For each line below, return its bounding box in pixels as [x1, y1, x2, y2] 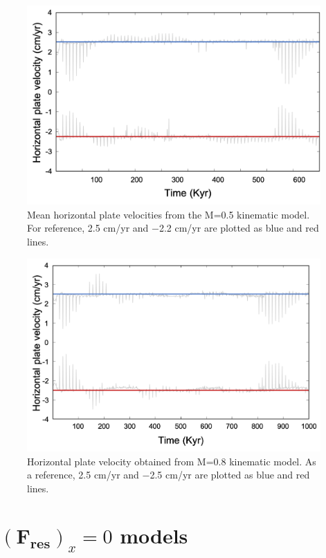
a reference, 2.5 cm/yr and [27, 467, 139, 482]
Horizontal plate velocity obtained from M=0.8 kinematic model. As [27, 454, 316, 468]
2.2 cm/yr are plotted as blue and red [159, 221, 319, 235]
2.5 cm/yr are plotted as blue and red [150, 467, 310, 482]
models [120, 521, 188, 550]
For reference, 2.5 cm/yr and [27, 221, 149, 235]
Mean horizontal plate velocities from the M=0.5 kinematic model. [27, 207, 310, 221]
